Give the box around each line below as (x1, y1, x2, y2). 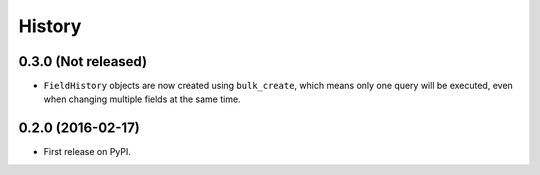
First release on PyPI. (43, 146, 132, 158)
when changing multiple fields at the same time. (43, 93, 241, 105)
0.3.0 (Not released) (18, 53, 148, 70)
